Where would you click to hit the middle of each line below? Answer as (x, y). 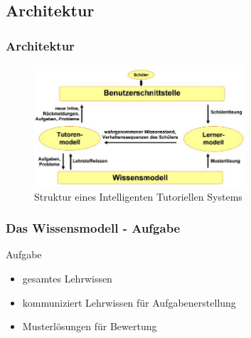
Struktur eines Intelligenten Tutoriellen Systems (138, 196)
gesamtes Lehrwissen (67, 278)
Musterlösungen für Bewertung (90, 326)
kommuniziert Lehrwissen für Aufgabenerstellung (129, 302)
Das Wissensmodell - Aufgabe (93, 228)
